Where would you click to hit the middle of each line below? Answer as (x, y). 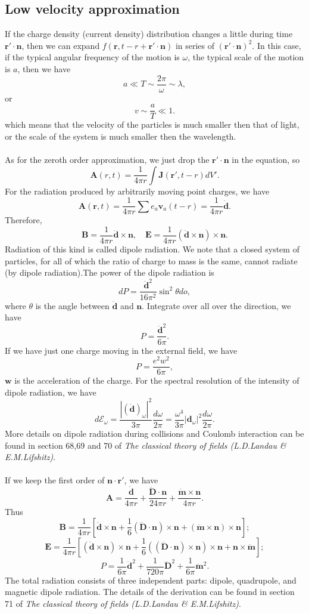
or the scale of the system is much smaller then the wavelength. (121, 136)
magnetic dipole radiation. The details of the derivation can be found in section (150, 592)
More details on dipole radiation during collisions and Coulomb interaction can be (154, 433)
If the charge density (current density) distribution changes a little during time (149, 34)
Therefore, (24, 220)
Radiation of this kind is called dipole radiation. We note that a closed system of (152, 249)
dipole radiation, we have (51, 392)
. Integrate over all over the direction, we (216, 305)
